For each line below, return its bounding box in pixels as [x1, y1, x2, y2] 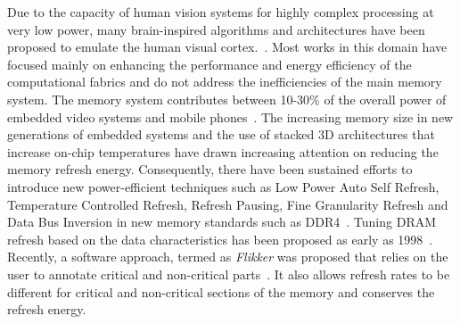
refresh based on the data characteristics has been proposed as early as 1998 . [7, 229, 433, 248]
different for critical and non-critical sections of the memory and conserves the [7, 282, 435, 301]
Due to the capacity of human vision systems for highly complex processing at [7, 3, 434, 21]
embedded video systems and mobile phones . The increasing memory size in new [7, 107, 454, 126]
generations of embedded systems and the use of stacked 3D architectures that [7, 125, 435, 144]
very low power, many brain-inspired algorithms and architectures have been [7, 20, 425, 38]
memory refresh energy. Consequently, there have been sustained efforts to [7, 160, 413, 179]
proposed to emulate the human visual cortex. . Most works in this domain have [7, 37, 448, 56]
